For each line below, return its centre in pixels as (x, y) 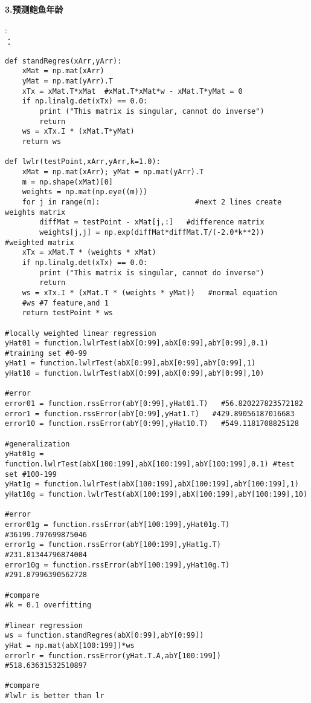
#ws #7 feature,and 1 (65, 303)
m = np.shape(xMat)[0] (67, 182)
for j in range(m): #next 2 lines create (152, 202)
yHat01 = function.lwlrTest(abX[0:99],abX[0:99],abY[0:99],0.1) (137, 343)
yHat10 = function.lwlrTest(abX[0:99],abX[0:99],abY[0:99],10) (135, 374)
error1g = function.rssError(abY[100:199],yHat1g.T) (113, 545)
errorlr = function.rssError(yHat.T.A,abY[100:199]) (113, 656)
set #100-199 (31, 474)
